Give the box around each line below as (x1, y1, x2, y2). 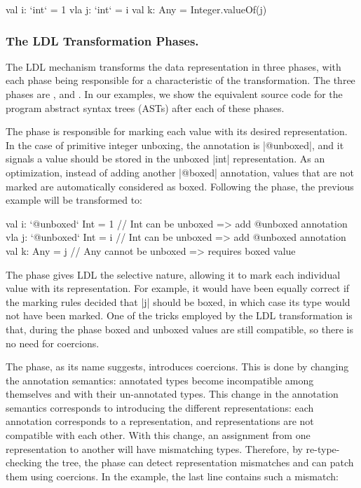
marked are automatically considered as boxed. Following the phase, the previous (6, 179, 354, 193)
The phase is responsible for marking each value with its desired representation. (6, 124, 348, 139)
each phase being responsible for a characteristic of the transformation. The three (6, 73, 355, 88)
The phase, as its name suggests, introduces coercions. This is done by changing (6, 359, 349, 374)
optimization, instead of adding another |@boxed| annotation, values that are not (6, 165, 354, 179)
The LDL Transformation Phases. (6, 32, 199, 49)
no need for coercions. (6, 335, 100, 350)
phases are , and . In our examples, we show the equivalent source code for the (6, 87, 343, 101)
